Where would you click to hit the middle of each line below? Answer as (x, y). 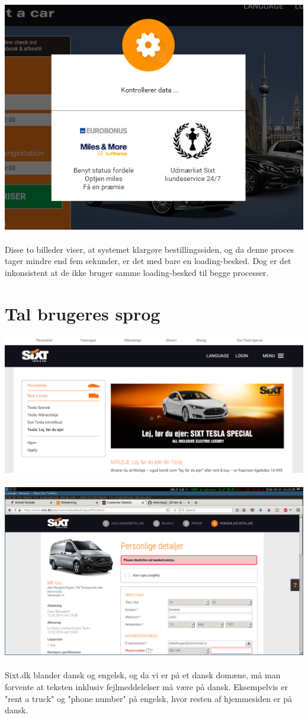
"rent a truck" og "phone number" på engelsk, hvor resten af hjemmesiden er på (148, 698)
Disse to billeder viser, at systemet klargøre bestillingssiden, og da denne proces (149, 249)
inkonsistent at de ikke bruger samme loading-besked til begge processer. (137, 272)
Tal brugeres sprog (83, 313)
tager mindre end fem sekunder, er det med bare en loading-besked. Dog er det (148, 261)
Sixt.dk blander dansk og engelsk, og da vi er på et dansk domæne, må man (143, 675)
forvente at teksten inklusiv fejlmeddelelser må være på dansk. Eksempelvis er (146, 687)
